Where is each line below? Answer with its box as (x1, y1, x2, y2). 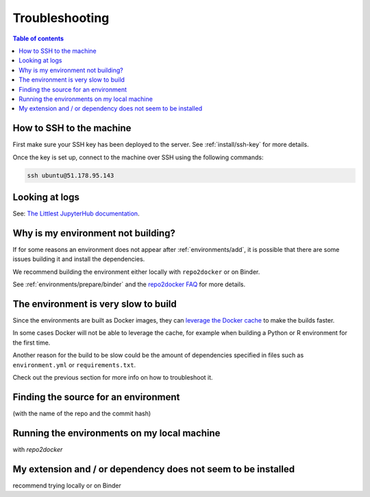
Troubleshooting (12, 10, 110, 25)
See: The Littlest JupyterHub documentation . (12, 209, 140, 218)
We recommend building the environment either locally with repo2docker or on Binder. (12, 268, 260, 276)
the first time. (12, 338, 51, 347)
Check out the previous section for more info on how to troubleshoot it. (12, 373, 213, 381)
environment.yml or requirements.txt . (12, 360, 136, 369)
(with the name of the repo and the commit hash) (12, 409, 151, 417)
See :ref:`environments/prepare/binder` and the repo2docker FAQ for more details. (12, 280, 246, 288)
